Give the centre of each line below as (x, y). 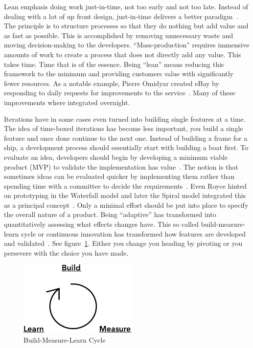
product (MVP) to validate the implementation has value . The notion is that (121, 166)
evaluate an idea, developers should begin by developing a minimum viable (116, 157)
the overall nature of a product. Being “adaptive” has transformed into (110, 214)
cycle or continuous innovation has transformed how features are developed (134, 233)
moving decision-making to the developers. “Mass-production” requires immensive (127, 45)
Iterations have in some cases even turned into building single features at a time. (125, 119)
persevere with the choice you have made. (66, 252)
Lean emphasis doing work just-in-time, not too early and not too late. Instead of (126, 6)
